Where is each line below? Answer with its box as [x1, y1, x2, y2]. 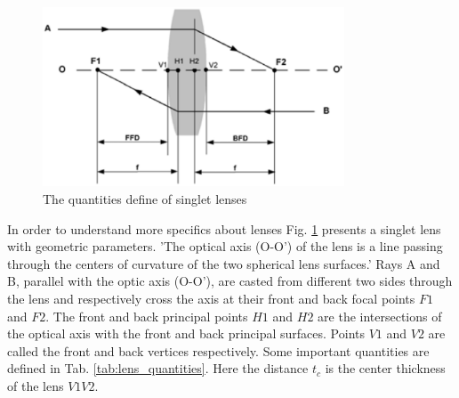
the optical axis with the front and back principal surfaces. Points [7, 324, 365, 343]
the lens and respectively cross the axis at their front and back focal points [7, 288, 415, 307]
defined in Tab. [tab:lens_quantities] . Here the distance [7, 359, 309, 378]
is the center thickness [325, 359, 446, 378]
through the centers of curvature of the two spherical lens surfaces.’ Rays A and [7, 254, 440, 272]
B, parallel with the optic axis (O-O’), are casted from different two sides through [7, 272, 453, 290]
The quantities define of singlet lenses [43, 189, 247, 207]
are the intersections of [318, 306, 442, 325]
